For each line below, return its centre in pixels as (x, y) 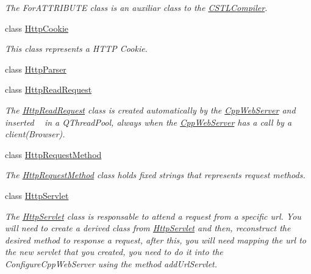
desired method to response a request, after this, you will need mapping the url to (156, 240)
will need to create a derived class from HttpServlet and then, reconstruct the (148, 228)
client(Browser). (35, 134)
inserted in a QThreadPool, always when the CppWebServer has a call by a (148, 122)
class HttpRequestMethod (53, 154)
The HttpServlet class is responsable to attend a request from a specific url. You (153, 216)
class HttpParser (36, 69)
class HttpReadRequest (48, 89)
